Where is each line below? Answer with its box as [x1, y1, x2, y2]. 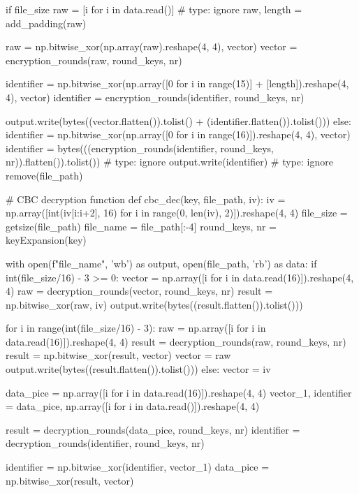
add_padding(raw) [6, 15, 87, 30]
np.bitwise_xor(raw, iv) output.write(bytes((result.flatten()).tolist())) [6, 297, 303, 311]
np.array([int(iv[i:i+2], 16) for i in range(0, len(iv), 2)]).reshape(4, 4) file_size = [6, 205, 348, 220]
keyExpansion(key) [6, 233, 87, 247]
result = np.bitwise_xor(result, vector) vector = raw [6, 348, 231, 362]
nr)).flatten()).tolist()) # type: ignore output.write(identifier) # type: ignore [6, 154, 333, 169]
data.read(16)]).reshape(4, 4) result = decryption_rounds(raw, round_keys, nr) [6, 334, 346, 348]
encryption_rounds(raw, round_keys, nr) [6, 52, 182, 67]
